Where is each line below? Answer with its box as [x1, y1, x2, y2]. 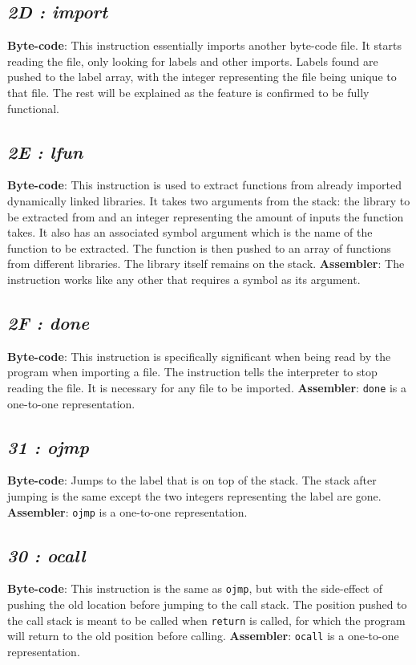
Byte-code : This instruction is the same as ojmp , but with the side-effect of [7, 580, 382, 597]
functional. [7, 99, 59, 116]
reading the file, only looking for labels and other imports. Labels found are [7, 52, 378, 69]
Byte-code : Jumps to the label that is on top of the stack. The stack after [7, 472, 377, 489]
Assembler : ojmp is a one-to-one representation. [7, 503, 248, 520]
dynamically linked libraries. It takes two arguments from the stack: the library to [7, 192, 410, 209]
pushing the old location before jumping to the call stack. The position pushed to [7, 596, 407, 613]
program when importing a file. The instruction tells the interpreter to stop [7, 363, 378, 380]
